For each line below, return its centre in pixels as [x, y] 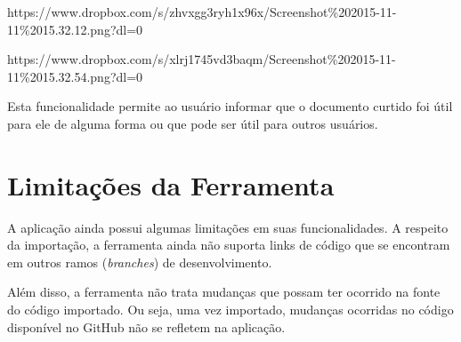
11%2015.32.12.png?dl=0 [75, 29]
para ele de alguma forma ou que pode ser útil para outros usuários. [193, 123]
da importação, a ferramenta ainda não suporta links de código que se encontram [229, 245]
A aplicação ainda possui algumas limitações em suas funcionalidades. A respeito [228, 227]
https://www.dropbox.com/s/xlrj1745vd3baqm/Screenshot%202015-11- [202, 59]
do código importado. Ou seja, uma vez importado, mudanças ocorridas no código [230, 310]
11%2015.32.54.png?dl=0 [75, 76]
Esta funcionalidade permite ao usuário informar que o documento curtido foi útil [230, 106]
